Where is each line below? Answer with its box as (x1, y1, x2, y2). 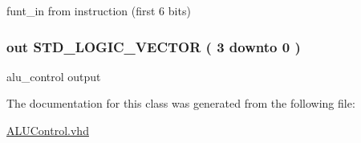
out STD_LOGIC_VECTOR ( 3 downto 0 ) (6, 36, 301, 56)
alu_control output (6, 67, 101, 84)
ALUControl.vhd (6, 122, 89, 138)
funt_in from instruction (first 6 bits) (6, 2, 191, 18)
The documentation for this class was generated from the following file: (6, 95, 355, 112)
